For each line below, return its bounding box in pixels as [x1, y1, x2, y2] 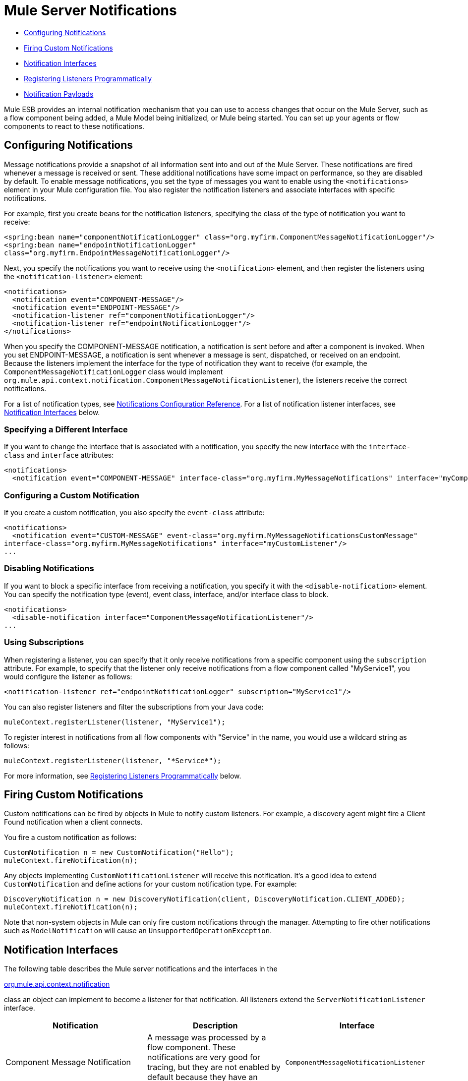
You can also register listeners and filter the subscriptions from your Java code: [4, 702, 264, 711]
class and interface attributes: [4, 451, 114, 460]
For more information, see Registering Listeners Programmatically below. [4, 771, 241, 780]
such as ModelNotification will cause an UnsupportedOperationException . [4, 926, 272, 935]
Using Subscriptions [4, 637, 84, 648]
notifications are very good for [147, 1052, 261, 1063]
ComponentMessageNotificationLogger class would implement [4, 367, 223, 376]
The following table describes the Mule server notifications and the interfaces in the [4, 964, 278, 973]
